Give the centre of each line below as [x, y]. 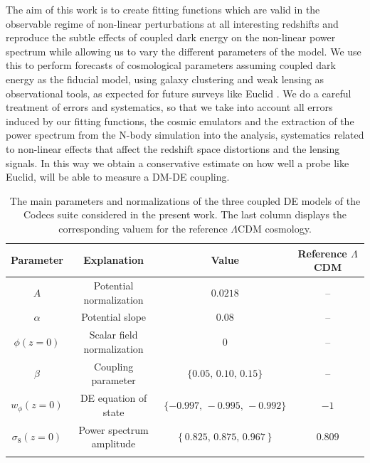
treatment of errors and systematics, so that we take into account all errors [169, 107]
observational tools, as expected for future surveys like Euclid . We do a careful [179, 93]
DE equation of [113, 398]
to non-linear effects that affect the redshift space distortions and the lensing [173, 148]
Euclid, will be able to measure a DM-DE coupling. [118, 177]
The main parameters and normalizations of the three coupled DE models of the [185, 200]
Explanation [113, 260]
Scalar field [113, 335]
